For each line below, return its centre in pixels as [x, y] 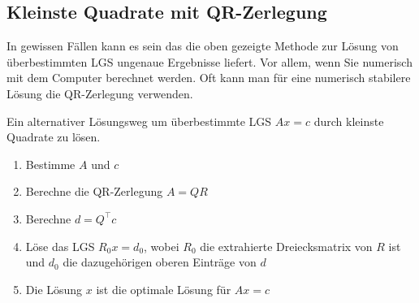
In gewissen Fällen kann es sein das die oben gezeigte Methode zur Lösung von [203, 46]
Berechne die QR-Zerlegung [94, 191]
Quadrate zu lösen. [54, 137]
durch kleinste [349, 121]
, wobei [162, 246]
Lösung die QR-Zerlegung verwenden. [100, 93]
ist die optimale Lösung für [164, 289]
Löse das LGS [60, 246]
